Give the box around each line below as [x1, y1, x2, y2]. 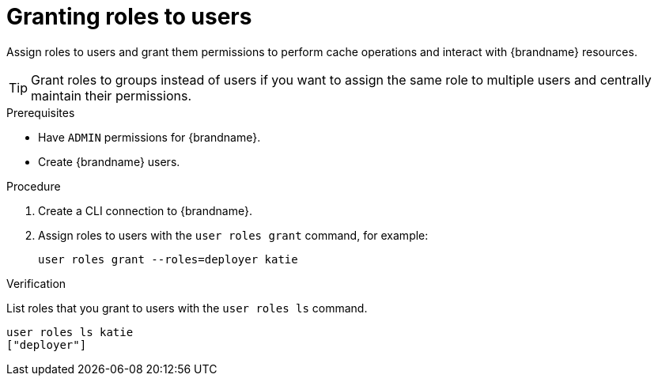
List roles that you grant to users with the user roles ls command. [6, 301, 368, 315]
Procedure [6, 179, 61, 193]
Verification [6, 276, 66, 290]
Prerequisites [6, 105, 75, 119]
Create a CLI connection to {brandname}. [38, 203, 252, 217]
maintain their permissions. [31, 87, 192, 104]
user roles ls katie [6, 325, 134, 339]
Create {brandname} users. [38, 154, 180, 168]
